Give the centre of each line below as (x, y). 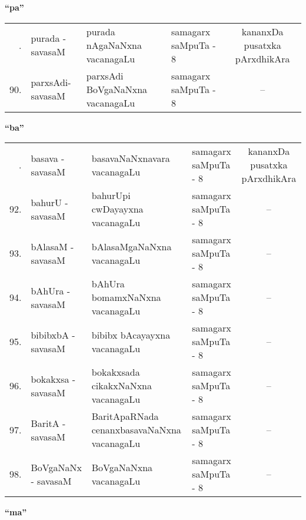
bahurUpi (111, 196)
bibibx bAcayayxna (131, 334)
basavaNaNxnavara (131, 158)
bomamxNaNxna (126, 297)
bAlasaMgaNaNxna (132, 246)
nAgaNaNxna (114, 45)
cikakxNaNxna (122, 386)
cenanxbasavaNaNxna (136, 430)
